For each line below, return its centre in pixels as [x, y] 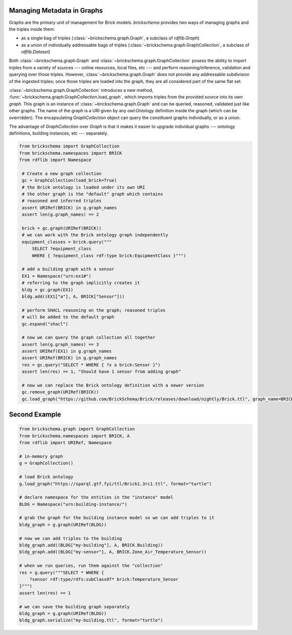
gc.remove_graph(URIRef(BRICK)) [61, 392]
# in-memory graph [41, 456]
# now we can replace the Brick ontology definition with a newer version [113, 385]
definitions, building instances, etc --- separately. [59, 133]
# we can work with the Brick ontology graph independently [95, 235]
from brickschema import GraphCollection [69, 146]
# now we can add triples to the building [71, 538]
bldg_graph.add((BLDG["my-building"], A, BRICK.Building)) [91, 545]
